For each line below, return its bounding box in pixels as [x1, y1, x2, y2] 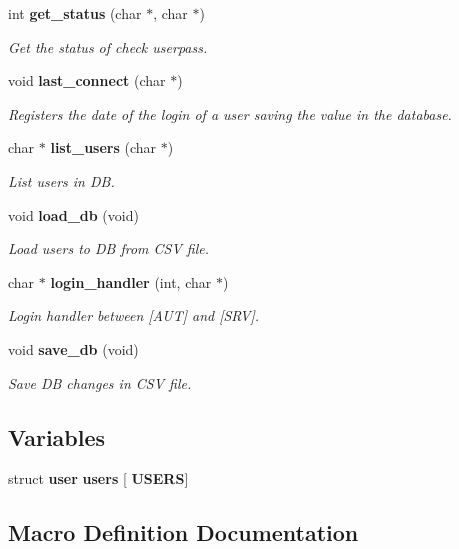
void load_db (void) [8, 204, 139, 225]
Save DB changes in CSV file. [8, 372, 192, 393]
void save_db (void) [8, 338, 139, 359]
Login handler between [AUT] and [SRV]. [8, 305, 260, 326]
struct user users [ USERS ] [8, 468, 189, 489]
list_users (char [50, 137, 157, 158]
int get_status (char [8, 3, 142, 23]
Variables [8, 421, 106, 452]
